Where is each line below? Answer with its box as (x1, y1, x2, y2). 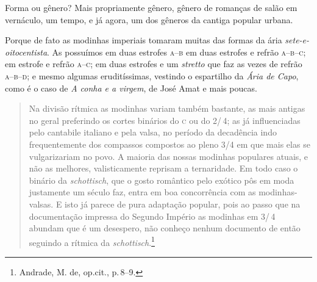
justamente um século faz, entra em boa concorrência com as (29, 186, 256, 198)
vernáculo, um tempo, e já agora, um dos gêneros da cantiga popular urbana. (5, 13, 293, 26)
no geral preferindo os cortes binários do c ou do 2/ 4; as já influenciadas (29, 114, 301, 126)
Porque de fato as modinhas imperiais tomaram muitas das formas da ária (5, 34, 282, 46)
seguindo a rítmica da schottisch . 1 (29, 234, 155, 248)
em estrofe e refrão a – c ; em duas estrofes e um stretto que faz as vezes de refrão (5, 57, 302, 70)
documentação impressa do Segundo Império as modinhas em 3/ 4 (29, 209, 276, 222)
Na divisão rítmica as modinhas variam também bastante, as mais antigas (29, 102, 305, 115)
